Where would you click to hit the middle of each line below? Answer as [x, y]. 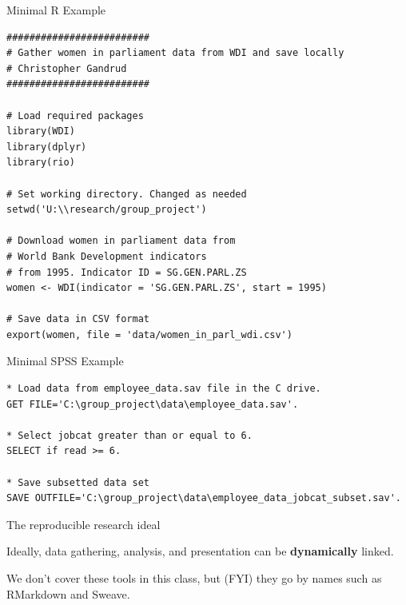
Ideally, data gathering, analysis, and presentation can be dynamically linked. [200, 551]
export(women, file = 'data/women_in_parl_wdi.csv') [149, 334]
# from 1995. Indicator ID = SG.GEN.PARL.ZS [127, 272]
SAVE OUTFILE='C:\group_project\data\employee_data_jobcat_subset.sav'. [204, 498]
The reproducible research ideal [84, 524]
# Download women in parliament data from [121, 241]
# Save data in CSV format [78, 319]
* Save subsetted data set [78, 482]
